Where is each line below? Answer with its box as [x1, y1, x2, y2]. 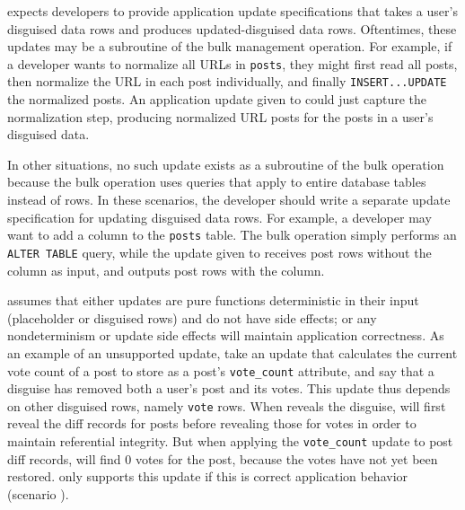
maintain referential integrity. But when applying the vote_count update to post [7, 432, 453, 451]
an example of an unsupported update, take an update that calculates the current [7, 343, 458, 362]
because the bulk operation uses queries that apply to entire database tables [7, 172, 426, 191]
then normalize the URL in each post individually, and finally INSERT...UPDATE [7, 72, 447, 91]
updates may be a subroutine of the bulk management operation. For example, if [7, 37, 452, 56]
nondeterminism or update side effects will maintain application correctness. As [7, 326, 444, 345]
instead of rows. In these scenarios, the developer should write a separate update [7, 190, 451, 209]
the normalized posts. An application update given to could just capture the [7, 90, 427, 109]
